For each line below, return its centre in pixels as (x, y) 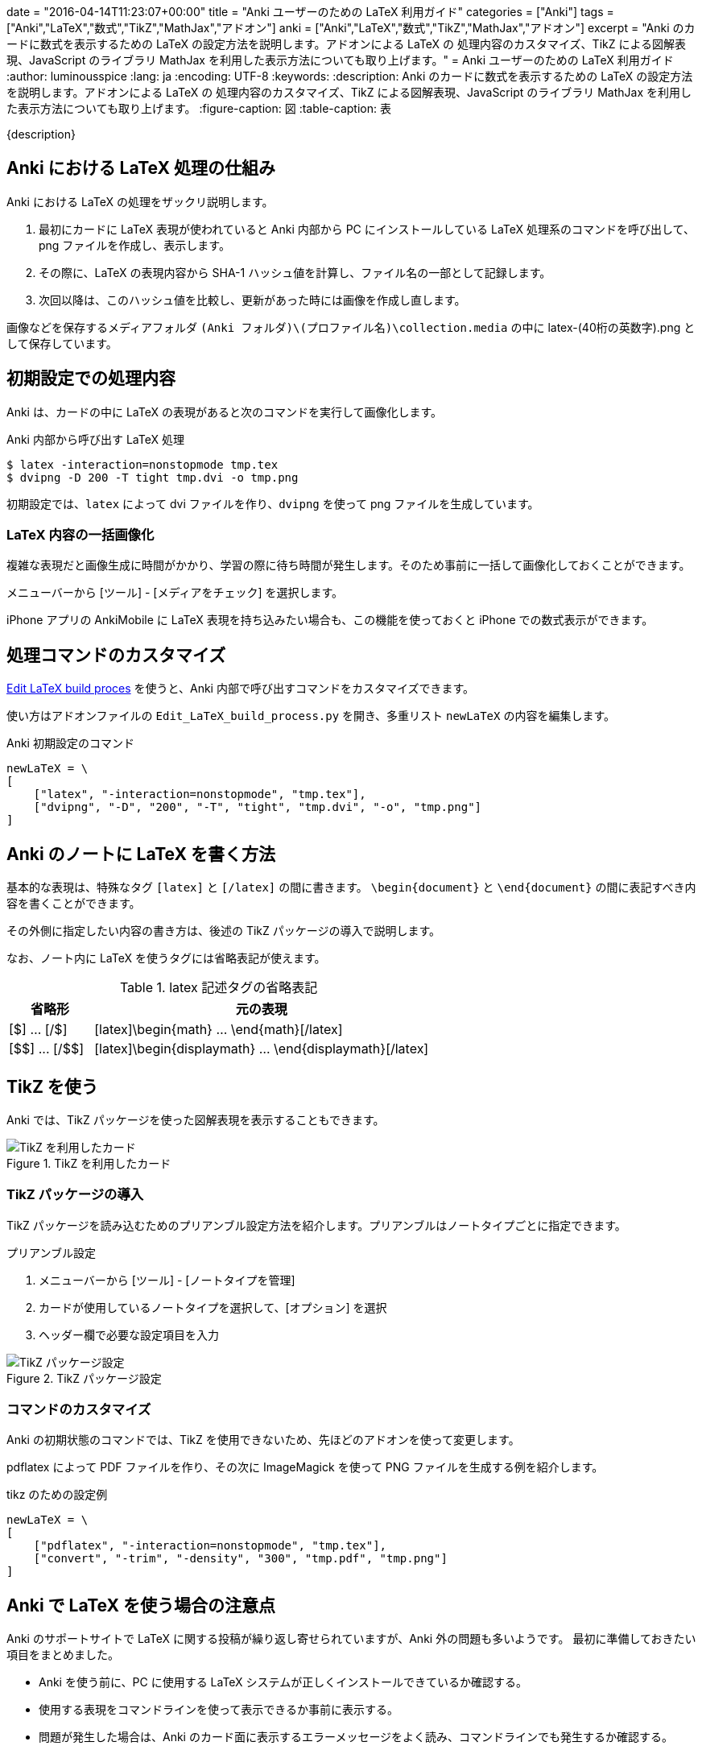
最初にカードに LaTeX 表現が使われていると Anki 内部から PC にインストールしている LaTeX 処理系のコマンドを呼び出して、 (367, 229)
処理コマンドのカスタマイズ (116, 655)
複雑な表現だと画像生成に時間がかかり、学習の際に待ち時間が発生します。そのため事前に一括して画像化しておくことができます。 (349, 565)
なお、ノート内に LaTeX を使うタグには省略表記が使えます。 (166, 958)
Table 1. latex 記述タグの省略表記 (219, 988)
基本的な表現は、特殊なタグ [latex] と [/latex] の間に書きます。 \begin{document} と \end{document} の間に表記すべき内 (351, 887)
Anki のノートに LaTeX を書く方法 (141, 854)
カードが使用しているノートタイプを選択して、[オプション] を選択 (213, 1307)
